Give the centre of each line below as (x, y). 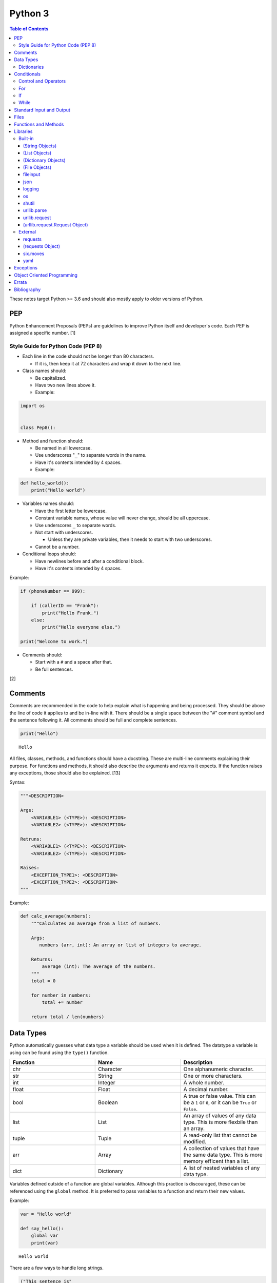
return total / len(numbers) (68, 1017)
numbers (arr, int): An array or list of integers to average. (121, 945)
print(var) (45, 1243)
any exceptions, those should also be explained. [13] (65, 773)
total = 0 (43, 981)
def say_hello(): (42, 1228)
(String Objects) (40, 146)
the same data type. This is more (223, 1155)
